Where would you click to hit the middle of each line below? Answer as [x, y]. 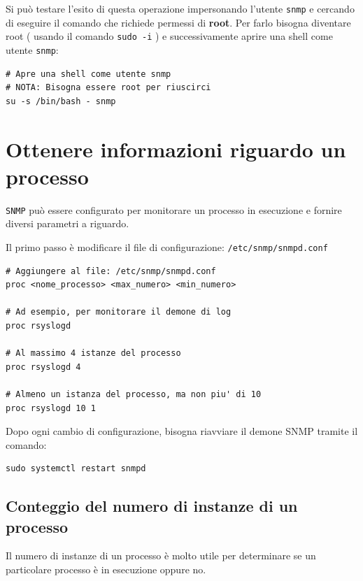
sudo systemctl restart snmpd [76, 469]
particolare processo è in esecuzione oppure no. [106, 569]
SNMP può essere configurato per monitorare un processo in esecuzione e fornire [174, 209]
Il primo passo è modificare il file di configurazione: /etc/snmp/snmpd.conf [167, 246]
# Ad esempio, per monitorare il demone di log [119, 312]
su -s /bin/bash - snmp [61, 101]
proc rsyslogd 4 [43, 367]
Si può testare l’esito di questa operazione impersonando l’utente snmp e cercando [180, 8]
